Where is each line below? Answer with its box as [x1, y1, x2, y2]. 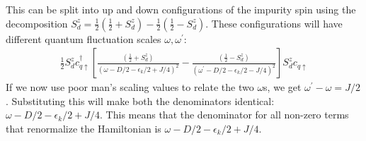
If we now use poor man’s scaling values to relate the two [6, 80, 254, 94]
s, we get [263, 80, 302, 94]
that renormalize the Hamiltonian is [6, 121, 161, 135]
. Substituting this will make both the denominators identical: [6, 93, 275, 108]
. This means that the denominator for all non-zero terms [100, 107, 349, 122]
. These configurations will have [205, 16, 343, 30]
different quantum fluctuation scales [6, 31, 161, 46]
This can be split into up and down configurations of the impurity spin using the [6, 2, 356, 16]
